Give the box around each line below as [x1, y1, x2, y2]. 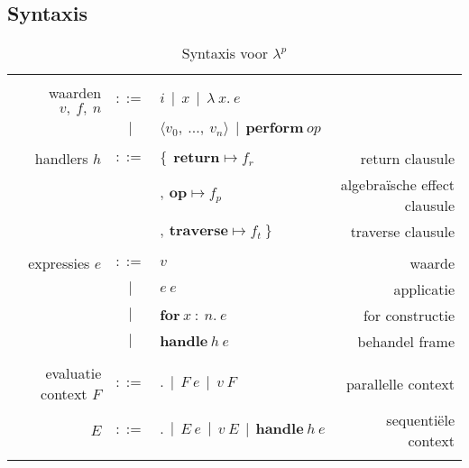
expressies [28, 252, 90, 274]
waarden [48, 82, 102, 104]
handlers [34, 148, 88, 170]
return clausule [360, 148, 455, 170]
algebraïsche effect [340, 174, 455, 196]
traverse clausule [350, 221, 455, 243]
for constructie [363, 305, 455, 326]
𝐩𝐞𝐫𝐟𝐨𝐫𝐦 [245, 121, 304, 136]
